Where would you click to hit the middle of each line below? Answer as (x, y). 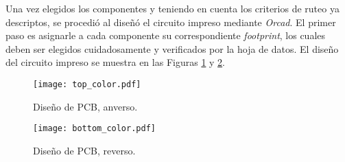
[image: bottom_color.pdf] (94, 129)
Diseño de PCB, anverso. (85, 106)
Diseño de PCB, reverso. (84, 150)
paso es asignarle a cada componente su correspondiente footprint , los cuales (166, 35)
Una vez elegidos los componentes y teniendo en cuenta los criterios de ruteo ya (172, 8)
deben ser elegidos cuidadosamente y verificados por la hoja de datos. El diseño (172, 48)
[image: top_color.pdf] (87, 84)
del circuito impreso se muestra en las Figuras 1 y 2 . (115, 62)
